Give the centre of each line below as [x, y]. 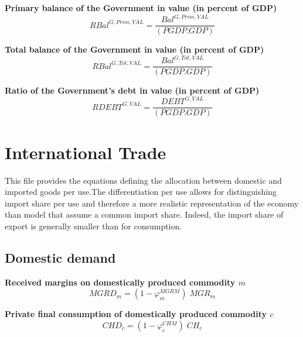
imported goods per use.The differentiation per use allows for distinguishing [141, 192]
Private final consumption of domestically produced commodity [136, 314]
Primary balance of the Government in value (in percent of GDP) [141, 8]
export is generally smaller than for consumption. [93, 226]
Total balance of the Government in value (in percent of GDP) [135, 49]
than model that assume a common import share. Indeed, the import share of [144, 214]
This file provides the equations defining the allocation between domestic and [143, 180]
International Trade [86, 152]
